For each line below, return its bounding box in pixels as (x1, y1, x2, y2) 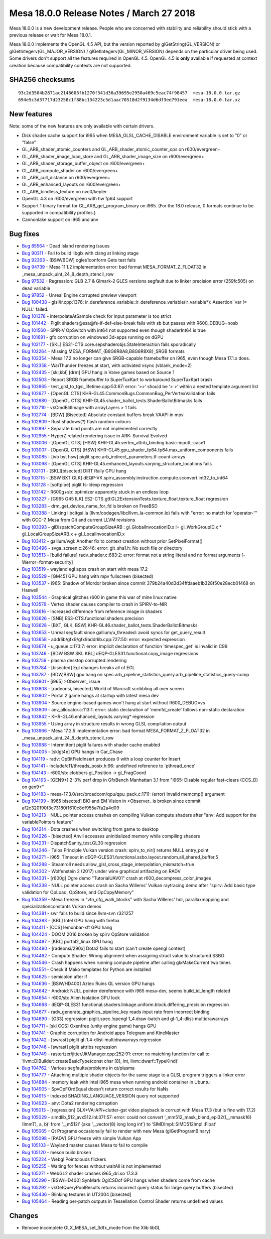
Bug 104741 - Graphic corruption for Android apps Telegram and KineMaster (22, 1030, 180, 1036)
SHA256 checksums (9, 75, 75, 84)
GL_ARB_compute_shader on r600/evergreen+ (22, 167, 118, 173)
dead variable (22, 285, 50, 291)
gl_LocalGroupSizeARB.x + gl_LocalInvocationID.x (22, 531, 125, 537)
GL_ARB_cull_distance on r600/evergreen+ (22, 174, 111, 180)
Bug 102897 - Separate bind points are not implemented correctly (22, 426, 158, 432)
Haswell (22, 587, 39, 593)
